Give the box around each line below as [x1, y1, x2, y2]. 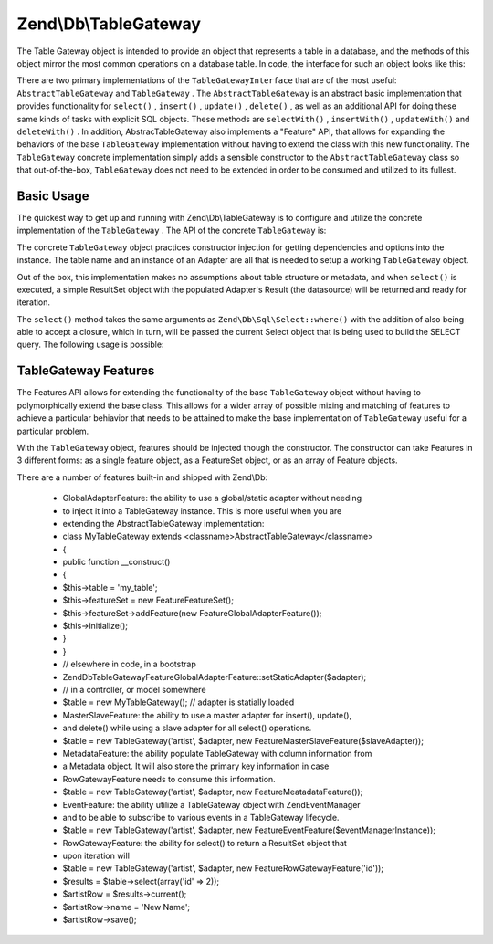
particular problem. [16, 425, 89, 436]
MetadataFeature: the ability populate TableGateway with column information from [62, 748, 372, 759]
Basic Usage [16, 188, 89, 204]
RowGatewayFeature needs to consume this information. [62, 773, 276, 784]
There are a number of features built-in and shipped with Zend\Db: [16, 471, 268, 483]
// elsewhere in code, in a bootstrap [62, 658, 196, 670]
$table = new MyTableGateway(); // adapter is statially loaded [62, 697, 295, 708]
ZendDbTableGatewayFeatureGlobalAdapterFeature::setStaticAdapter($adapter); [62, 671, 367, 682]
